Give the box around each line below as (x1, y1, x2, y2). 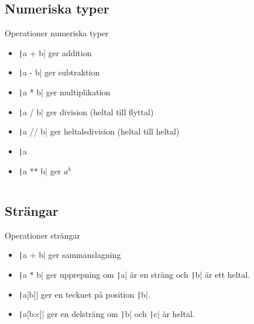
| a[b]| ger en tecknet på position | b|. (18, 288, 150, 300)
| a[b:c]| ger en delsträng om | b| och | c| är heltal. (18, 308, 195, 320)
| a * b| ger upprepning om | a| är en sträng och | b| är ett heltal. (18, 268, 250, 280)
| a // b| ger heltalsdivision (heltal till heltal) (18, 125, 180, 137)
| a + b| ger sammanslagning (18, 249, 121, 261)
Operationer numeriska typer (5, 27, 109, 39)
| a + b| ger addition (18, 46, 92, 58)
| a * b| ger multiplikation (18, 86, 111, 98)
